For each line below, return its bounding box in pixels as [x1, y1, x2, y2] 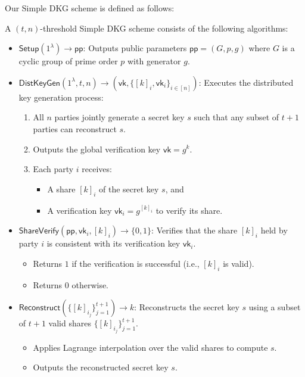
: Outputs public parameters [83, 42, 187, 54]
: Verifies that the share [151, 224, 238, 236]
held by [260, 224, 288, 236]
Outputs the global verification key [33, 142, 161, 155]
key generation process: [18, 91, 104, 103]
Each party [33, 163, 74, 175]
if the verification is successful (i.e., [71, 257, 200, 269]
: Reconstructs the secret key [134, 301, 239, 313]
